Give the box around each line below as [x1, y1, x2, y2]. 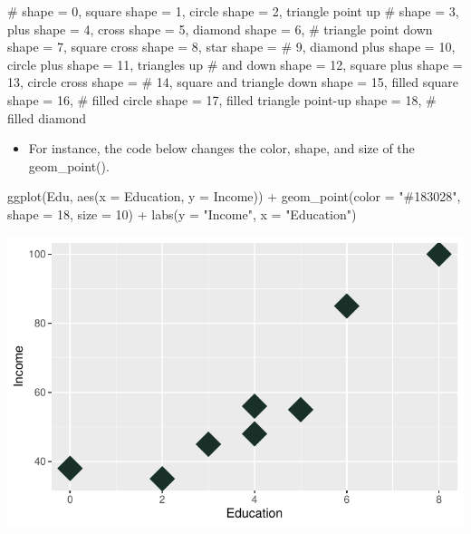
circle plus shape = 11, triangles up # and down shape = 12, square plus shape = [7, 54, 463, 73]
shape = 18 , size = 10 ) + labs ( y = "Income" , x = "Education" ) [7, 204, 357, 223]
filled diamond [7, 108, 87, 127]
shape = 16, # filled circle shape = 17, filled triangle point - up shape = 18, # [7, 90, 437, 109]
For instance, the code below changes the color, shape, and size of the [28, 139, 415, 158]
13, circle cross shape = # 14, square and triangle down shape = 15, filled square [7, 73, 459, 92]
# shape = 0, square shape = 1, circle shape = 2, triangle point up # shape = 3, [7, 2, 459, 20]
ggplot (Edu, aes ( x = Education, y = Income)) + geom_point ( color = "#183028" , [7, 187, 461, 206]
